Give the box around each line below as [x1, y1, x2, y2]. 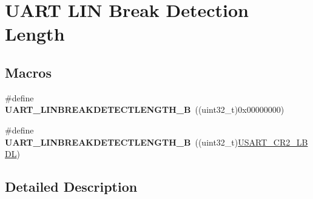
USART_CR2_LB [238, 135, 308, 148]
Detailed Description [5, 177, 138, 196]
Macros [5, 62, 52, 81]
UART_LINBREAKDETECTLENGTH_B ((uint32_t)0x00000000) [5, 103, 284, 116]
